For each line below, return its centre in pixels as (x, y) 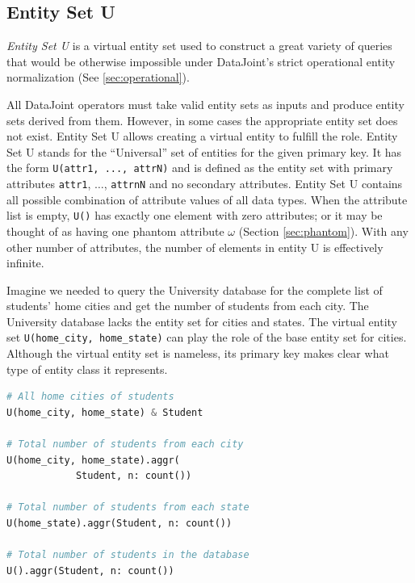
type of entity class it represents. (87, 369)
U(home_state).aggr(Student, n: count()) (119, 524)
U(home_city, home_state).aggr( (93, 460)
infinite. (25, 263)
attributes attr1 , (49, 184)
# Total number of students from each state (128, 508)
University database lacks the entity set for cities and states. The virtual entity (202, 321)
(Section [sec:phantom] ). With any (323, 231)
